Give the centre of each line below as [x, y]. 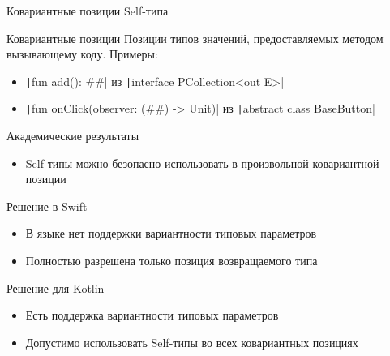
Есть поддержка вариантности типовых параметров [152, 315]
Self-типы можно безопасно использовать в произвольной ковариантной [202, 163]
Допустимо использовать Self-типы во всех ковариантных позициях [192, 342]
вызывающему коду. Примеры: [82, 54]
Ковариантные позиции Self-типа [88, 11]
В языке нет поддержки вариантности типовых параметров [171, 233]
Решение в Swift [47, 206]
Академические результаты [73, 136]
